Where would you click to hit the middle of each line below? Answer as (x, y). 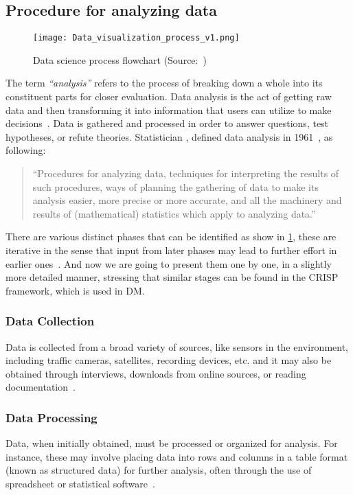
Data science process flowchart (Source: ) (120, 59)
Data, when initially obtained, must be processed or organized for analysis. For (172, 443)
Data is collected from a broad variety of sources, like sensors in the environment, (177, 346)
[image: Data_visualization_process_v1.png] (136, 38)
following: (26, 150)
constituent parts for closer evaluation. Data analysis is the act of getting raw (169, 96)
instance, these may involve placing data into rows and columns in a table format (177, 456)
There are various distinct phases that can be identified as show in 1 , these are (171, 237)
